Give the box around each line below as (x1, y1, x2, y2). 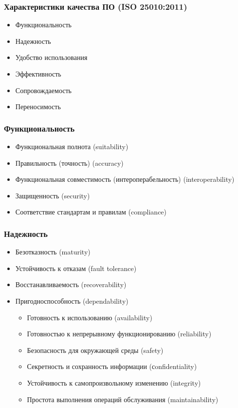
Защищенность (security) (15, 190, 90, 200)
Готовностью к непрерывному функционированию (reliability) (27, 329, 212, 339)
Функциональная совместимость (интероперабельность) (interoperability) (15, 174, 235, 184)
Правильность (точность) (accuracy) (15, 157, 124, 168)
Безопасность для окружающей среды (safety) (27, 345, 164, 355)
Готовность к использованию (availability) (27, 312, 152, 322)
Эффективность (15, 69, 61, 78)
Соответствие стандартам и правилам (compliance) (15, 207, 167, 217)
